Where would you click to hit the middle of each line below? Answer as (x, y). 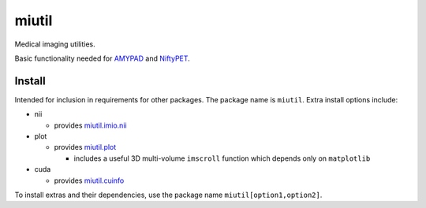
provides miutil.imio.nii (90, 125)
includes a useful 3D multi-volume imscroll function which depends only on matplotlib (222, 158)
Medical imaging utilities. (55, 44)
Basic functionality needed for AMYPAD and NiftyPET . (103, 58)
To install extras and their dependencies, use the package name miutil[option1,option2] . (168, 195)
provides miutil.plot (85, 147)
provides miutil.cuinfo (89, 180)
